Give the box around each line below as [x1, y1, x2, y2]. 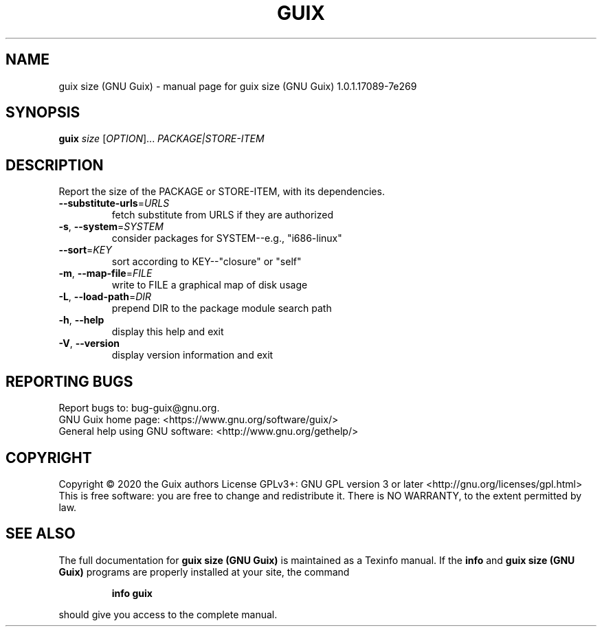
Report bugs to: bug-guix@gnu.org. [58, 402, 220, 414]
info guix [111, 587, 153, 599]
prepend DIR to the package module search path [111, 302, 332, 315]
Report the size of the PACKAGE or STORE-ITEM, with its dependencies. [58, 185, 385, 198]
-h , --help [58, 314, 104, 326]
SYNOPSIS [5, 104, 80, 122]
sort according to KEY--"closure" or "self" [111, 256, 302, 268]
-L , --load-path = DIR [58, 291, 152, 303]
